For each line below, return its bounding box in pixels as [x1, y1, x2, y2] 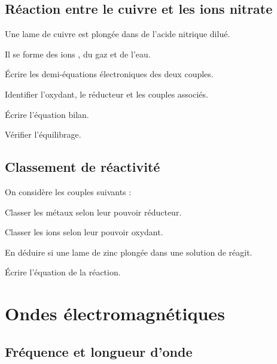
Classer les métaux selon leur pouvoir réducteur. [5, 205, 182, 218]
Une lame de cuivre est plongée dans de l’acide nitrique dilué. [5, 28, 230, 40]
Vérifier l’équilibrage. [5, 128, 81, 141]
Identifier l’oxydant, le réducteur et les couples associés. [5, 87, 208, 100]
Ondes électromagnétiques [5, 301, 225, 326]
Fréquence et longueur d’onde [5, 342, 193, 360]
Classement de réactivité [5, 157, 160, 176]
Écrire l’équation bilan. [5, 108, 89, 120]
